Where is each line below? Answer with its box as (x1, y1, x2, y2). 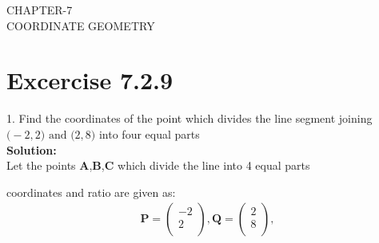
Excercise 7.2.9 (6, 64, 174, 96)
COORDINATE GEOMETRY (6, 17, 155, 33)
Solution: (6, 141, 57, 158)
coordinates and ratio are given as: (6, 183, 176, 200)
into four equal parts (98, 125, 200, 142)
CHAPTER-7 (6, 2, 73, 18)
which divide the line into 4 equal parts (118, 157, 310, 174)
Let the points (6, 157, 76, 174)
